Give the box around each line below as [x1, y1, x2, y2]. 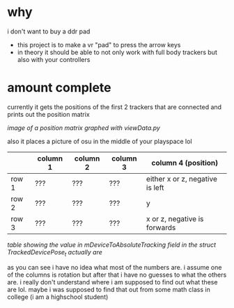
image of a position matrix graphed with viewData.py [7, 123, 160, 132]
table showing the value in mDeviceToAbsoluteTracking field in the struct [7, 241, 217, 249]
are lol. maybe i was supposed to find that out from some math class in [7, 285, 210, 293]
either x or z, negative [146, 174, 217, 184]
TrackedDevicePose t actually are [7, 248, 103, 258]
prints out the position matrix [7, 110, 91, 118]
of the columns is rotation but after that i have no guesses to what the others [7, 270, 227, 279]
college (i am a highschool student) [7, 293, 109, 301]
